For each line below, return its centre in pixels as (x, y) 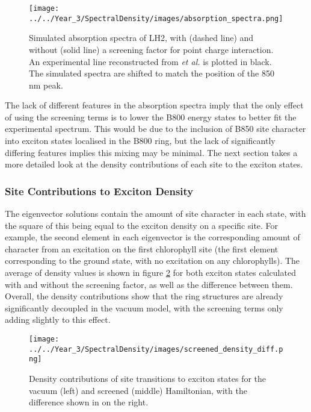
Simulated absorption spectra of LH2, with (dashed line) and (141, 38)
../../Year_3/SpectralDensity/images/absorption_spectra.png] (156, 18)
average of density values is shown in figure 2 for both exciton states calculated (150, 273)
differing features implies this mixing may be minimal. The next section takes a (151, 152)
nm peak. (46, 85)
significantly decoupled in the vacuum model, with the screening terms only (144, 307)
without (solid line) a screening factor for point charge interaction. (151, 49)
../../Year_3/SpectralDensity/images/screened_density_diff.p (156, 349)
